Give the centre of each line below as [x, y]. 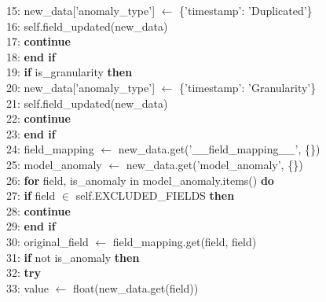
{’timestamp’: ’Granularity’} [248, 87]
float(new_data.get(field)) [136, 287]
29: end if [31, 226]
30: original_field [48, 241]
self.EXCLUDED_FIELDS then [155, 195]
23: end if [31, 133]
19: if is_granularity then [70, 72]
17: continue [38, 41]
